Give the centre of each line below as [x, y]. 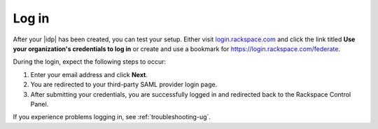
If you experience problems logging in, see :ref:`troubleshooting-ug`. [112, 117]
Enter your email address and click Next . [89, 74]
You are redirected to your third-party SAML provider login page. [124, 85]
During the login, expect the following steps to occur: [90, 62]
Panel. [40, 104]
